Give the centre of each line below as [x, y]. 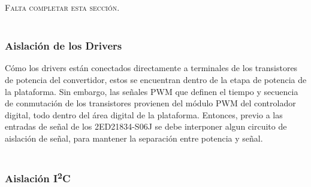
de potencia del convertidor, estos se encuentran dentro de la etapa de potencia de [156, 79]
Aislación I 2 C [38, 178]
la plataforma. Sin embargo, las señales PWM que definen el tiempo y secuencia [152, 91]
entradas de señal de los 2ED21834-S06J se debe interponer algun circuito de [146, 126]
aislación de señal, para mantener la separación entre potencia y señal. [134, 138]
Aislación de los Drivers [64, 46]
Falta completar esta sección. [62, 7]
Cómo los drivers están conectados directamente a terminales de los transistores [151, 68]
